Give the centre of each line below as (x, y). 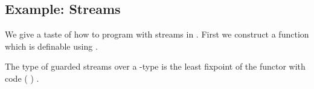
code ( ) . (22, 78)
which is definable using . (51, 46)
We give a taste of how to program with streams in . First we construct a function (157, 34)
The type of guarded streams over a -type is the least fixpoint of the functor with (155, 66)
